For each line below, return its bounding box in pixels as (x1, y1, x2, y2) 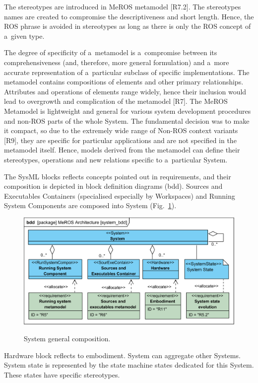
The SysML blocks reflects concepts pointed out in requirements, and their (4, 171, 231, 181)
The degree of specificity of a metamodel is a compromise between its (4, 47, 217, 58)
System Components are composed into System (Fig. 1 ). (4, 200, 177, 211)
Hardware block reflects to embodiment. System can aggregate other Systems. (4, 350, 241, 360)
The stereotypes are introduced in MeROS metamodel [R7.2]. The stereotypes (4, 1, 241, 11)
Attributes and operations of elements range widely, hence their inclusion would (4, 86, 247, 96)
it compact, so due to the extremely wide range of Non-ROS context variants (4, 125, 238, 136)
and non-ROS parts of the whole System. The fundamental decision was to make (4, 115, 250, 126)
